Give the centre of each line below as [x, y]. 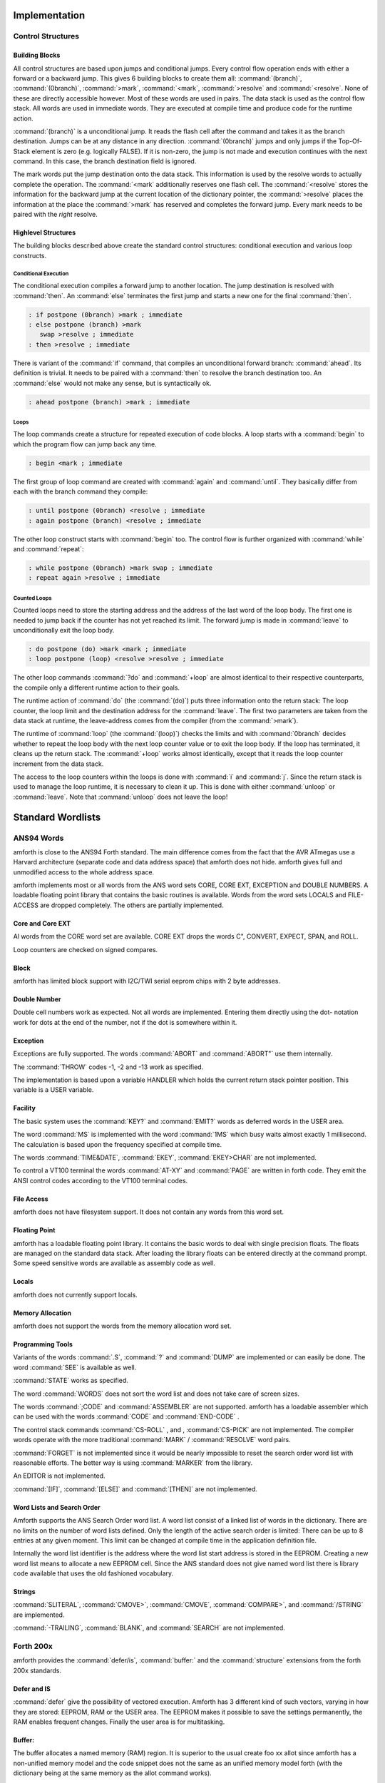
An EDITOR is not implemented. [60, 1476]
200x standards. [37, 1670]
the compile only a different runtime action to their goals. [97, 688]
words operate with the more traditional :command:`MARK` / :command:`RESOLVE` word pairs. [152, 1440]
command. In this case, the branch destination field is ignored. [105, 161]
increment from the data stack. [58, 764]
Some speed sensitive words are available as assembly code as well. [114, 1263]
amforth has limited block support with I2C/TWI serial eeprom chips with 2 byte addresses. [147, 981]
